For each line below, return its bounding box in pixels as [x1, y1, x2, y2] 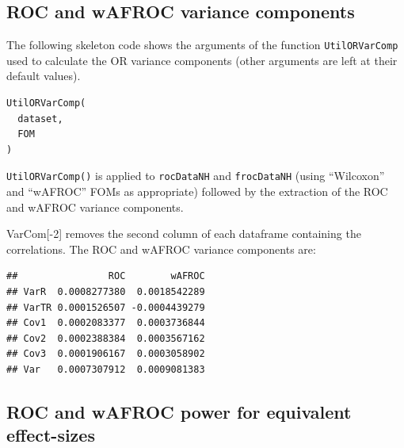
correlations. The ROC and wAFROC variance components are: [6, 240, 316, 257]
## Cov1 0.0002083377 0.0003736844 [6, 317, 205, 329]
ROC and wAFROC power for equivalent [6, 400, 352, 423]
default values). [6, 67, 81, 84]
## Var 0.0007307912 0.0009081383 [6, 364, 205, 376]
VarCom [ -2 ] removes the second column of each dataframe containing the [6, 225, 361, 242]
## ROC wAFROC [6, 270, 205, 282]
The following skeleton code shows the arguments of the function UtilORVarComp [6, 36, 398, 53]
